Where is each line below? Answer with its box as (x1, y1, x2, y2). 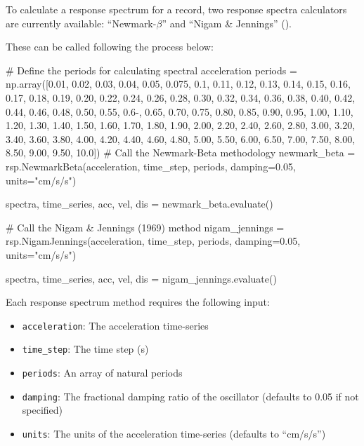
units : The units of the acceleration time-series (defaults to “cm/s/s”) (22, 426, 326, 440)
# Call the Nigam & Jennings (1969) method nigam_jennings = (6, 219, 285, 234)
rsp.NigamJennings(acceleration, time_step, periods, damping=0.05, (6, 234, 301, 248)
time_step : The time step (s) (22, 342, 149, 356)
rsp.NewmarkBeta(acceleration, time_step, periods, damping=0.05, (6, 158, 296, 173)
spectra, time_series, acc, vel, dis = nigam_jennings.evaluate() (6, 271, 277, 285)
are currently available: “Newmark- (6, 15, 157, 30)
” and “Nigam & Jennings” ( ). (162, 15, 292, 30)
